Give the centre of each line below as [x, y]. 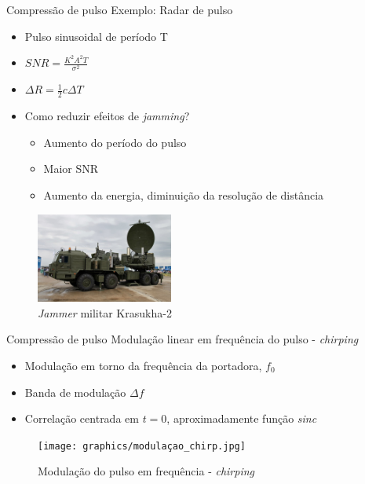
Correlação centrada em [82, 418]
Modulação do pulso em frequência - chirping [146, 471]
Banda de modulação [75, 392]
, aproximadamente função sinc [242, 418]
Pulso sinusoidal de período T [96, 36]
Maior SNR [71, 169]
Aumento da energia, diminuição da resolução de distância [184, 195]
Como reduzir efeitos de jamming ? [107, 116]
